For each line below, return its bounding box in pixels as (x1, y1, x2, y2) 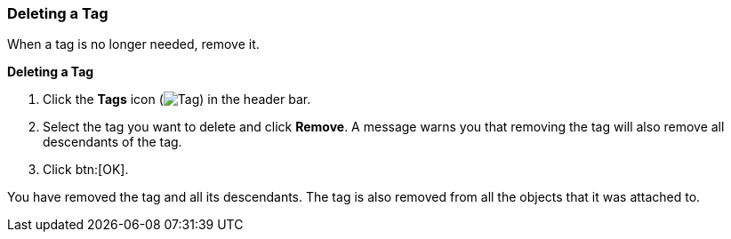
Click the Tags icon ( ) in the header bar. (43, 92, 311, 108)
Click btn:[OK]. (43, 162, 129, 178)
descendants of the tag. (43, 134, 182, 150)
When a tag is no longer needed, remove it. (7, 36, 260, 52)
